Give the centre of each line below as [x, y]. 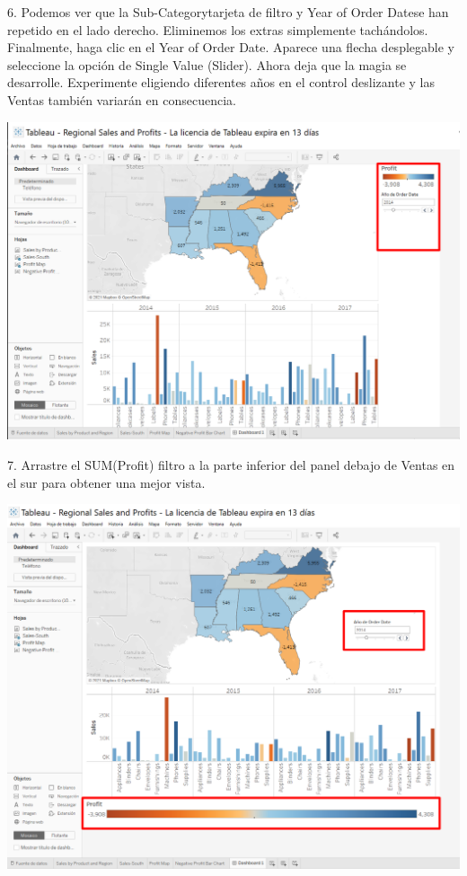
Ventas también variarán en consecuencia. [122, 99]
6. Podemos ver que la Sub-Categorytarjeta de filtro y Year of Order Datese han [228, 12]
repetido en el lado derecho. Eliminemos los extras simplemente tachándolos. [218, 29]
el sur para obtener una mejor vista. [106, 482]
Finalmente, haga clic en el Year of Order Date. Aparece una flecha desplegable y [231, 47]
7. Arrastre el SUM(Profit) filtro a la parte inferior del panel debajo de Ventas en [231, 465]
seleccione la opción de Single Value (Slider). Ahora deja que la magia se [207, 64]
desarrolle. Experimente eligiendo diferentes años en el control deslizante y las [221, 82]
